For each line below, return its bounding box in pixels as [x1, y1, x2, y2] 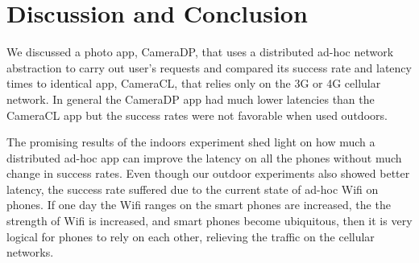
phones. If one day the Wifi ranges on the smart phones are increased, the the [6, 196, 391, 213]
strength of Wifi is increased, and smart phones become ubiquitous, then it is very [6, 212, 413, 229]
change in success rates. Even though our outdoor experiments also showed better [6, 165, 410, 182]
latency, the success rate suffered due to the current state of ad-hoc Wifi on [6, 180, 379, 197]
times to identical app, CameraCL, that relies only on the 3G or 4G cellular [6, 75, 381, 92]
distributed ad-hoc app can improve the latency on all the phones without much [6, 149, 402, 166]
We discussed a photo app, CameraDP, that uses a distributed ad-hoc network [6, 43, 394, 60]
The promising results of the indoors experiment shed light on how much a [6, 134, 375, 150]
